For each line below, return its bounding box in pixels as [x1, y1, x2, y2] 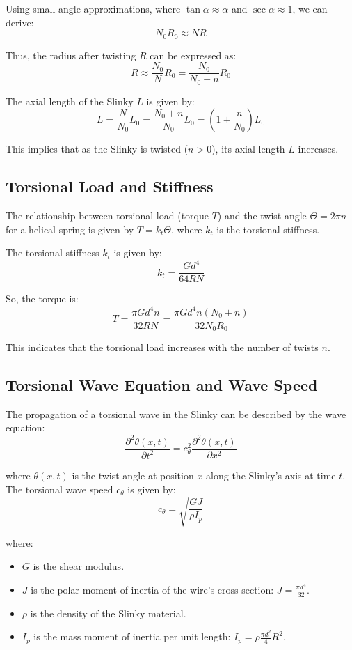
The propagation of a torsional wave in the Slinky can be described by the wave [6, 406, 346, 421]
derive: [6, 15, 34, 29]
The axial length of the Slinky [6, 93, 134, 108]
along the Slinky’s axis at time [206, 467, 336, 482]
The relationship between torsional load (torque [6, 208, 209, 223]
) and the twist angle [217, 208, 307, 223]
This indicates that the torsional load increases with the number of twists [6, 340, 319, 355]
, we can [292, 1, 328, 15]
